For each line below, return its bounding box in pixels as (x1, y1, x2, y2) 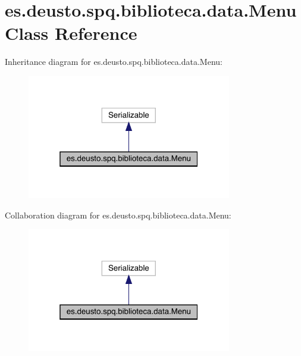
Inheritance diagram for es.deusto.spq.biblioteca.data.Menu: (5, 55, 222, 68)
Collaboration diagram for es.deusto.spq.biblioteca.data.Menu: (5, 208, 231, 221)
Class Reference (5, 21, 137, 45)
